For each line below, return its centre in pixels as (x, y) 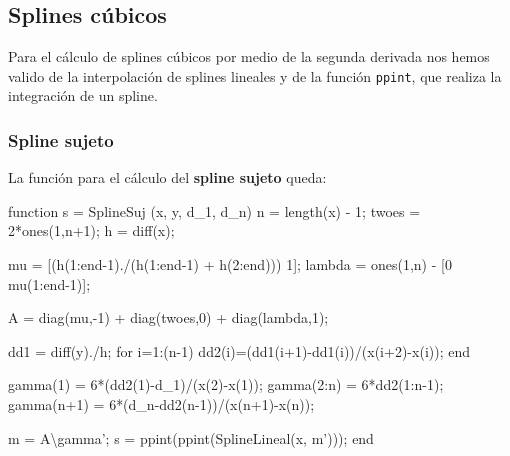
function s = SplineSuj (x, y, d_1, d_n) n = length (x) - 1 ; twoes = (214, 210)
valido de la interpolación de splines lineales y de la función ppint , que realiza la (255, 75)
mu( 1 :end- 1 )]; (49, 283)
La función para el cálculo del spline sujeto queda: (167, 177)
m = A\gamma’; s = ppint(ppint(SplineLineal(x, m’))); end (191, 437)
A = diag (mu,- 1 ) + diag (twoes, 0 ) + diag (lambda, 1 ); (168, 317)
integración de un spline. (83, 95)
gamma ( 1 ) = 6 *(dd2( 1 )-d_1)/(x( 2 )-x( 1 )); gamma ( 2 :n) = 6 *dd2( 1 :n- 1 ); (226, 384)
